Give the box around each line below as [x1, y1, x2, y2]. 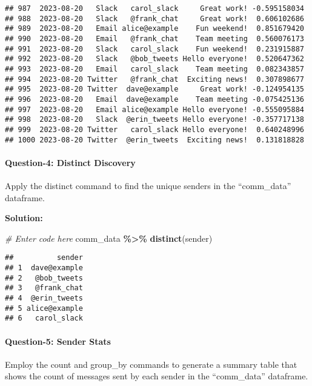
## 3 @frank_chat [5, 284, 83, 293]
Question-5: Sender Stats [5, 334, 111, 347]
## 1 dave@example [5, 264, 83, 273]
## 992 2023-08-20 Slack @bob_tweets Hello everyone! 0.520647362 [5, 55, 304, 64]
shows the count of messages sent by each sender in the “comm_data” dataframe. [5, 370, 308, 382]
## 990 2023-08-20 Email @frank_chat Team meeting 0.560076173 [5, 34, 304, 43]
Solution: [5, 211, 43, 224]
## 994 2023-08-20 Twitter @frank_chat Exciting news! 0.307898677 [5, 75, 304, 84]
